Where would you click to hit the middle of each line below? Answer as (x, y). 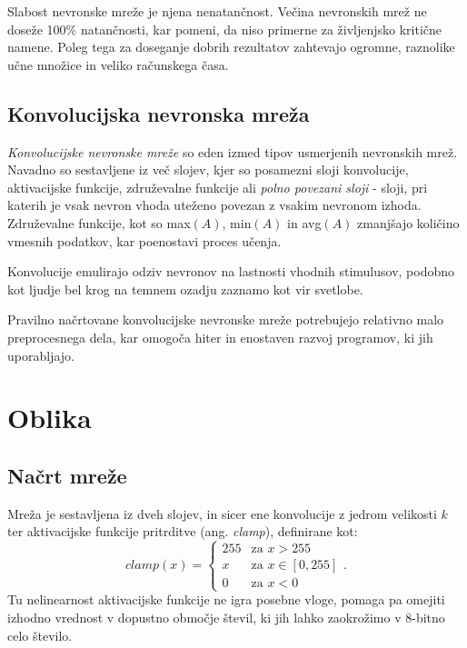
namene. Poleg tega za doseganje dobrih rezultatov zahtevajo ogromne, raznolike (231, 47)
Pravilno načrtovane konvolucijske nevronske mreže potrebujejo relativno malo (226, 319)
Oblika (50, 418)
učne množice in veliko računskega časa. (118, 64)
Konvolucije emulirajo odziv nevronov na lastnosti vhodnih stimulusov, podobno (231, 271)
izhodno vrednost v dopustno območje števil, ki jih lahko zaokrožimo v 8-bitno (226, 618)
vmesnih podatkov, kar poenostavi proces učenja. (144, 240)
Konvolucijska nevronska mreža (159, 113)
